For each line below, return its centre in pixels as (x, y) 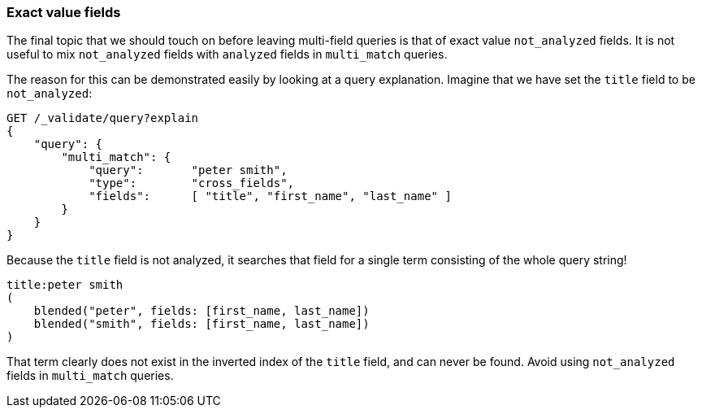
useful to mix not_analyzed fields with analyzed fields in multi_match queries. (227, 54)
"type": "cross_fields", (192, 183)
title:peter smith (65, 285)
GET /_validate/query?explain (103, 118)
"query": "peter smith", (188, 170)
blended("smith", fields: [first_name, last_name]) (201, 324)
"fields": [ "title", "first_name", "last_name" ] (270, 196)
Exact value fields (64, 12)
